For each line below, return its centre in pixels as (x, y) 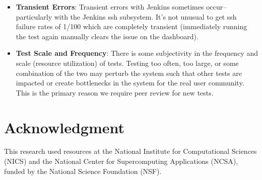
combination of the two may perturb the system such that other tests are (129, 73)
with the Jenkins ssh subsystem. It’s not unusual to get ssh (145, 16)
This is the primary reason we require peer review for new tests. (115, 92)
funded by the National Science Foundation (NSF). (83, 171)
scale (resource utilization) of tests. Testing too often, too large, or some (127, 63)
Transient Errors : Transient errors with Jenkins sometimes (110, 7)
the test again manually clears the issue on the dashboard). (107, 36)
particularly (34, 16)
